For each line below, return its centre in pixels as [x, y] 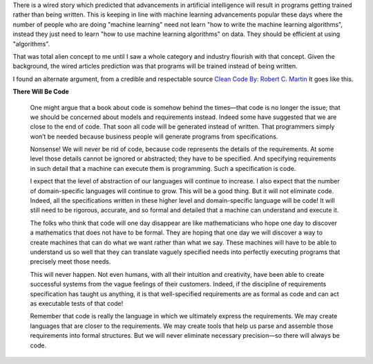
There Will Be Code [41, 92]
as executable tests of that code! [77, 303]
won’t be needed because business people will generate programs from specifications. [154, 136]
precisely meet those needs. [70, 262]
